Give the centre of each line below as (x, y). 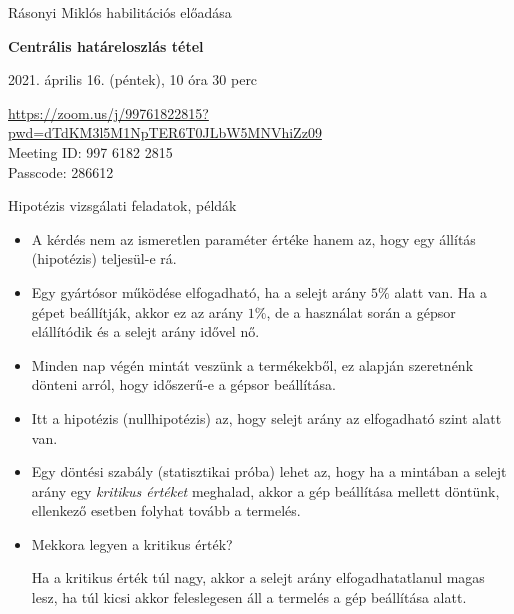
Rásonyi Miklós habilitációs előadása (120, 12)
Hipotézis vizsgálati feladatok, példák (122, 205)
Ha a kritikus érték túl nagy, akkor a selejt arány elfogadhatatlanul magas (258, 577)
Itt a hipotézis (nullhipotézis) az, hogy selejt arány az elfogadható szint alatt (266, 417)
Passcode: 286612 (61, 171)
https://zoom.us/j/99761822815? (108, 112)
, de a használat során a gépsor (361, 311)
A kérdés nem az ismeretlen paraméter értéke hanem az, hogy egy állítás (253, 238)
